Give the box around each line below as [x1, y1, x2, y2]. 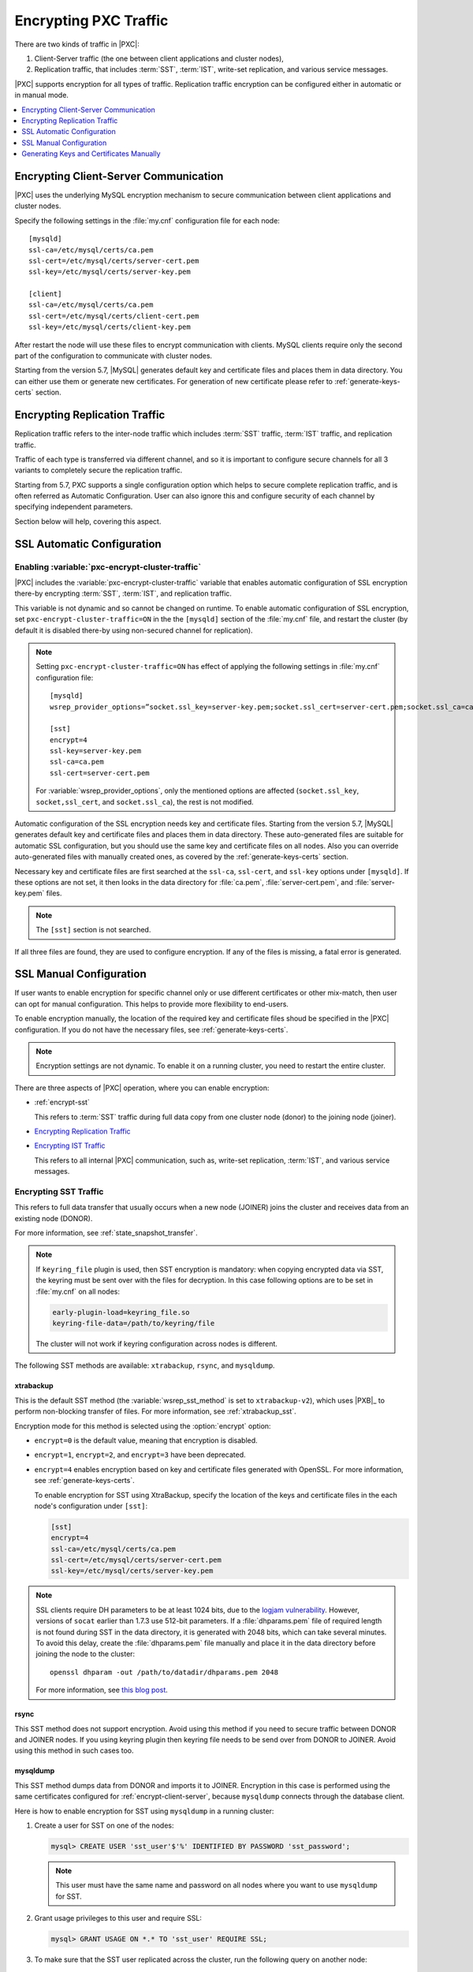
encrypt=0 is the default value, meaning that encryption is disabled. [34, 1436, 258, 1445]
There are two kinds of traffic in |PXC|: [14, 39, 140, 49]
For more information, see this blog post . [35, 1685, 169, 1695]
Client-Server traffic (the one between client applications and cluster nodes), [34, 54, 284, 63]
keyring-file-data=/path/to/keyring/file [52, 1319, 215, 1328]
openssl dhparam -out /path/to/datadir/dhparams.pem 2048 [50, 1668, 279, 1676]
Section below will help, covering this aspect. [14, 517, 162, 526]
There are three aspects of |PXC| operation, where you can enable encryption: [14, 1083, 270, 1092]
